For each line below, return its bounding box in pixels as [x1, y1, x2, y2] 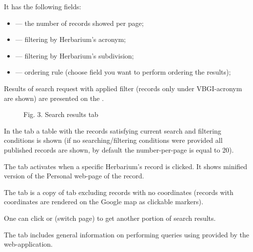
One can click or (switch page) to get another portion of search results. [4, 213, 216, 223]
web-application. [4, 239, 53, 249]
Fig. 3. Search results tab [23, 109, 98, 119]
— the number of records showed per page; [15, 18, 144, 28]
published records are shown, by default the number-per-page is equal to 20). [4, 144, 234, 155]
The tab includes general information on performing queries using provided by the [4, 229, 249, 239]
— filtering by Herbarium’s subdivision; [15, 50, 134, 60]
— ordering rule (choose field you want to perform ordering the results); [15, 67, 231, 77]
